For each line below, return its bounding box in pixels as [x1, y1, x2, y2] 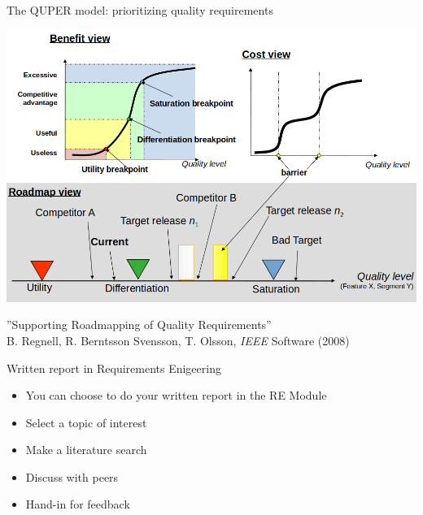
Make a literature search [25, 441, 147, 458]
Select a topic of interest [25, 413, 147, 431]
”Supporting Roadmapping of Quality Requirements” [7, 316, 272, 333]
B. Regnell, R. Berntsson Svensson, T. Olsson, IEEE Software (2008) [7, 331, 350, 348]
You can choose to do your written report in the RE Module [25, 387, 327, 404]
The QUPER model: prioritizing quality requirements [7, 2, 273, 18]
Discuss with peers [25, 468, 119, 485]
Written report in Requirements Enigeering [7, 359, 221, 376]
